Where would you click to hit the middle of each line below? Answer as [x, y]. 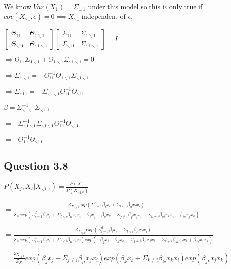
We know [17, 6]
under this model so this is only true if [145, 6]
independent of [104, 16]
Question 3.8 [36, 166]
